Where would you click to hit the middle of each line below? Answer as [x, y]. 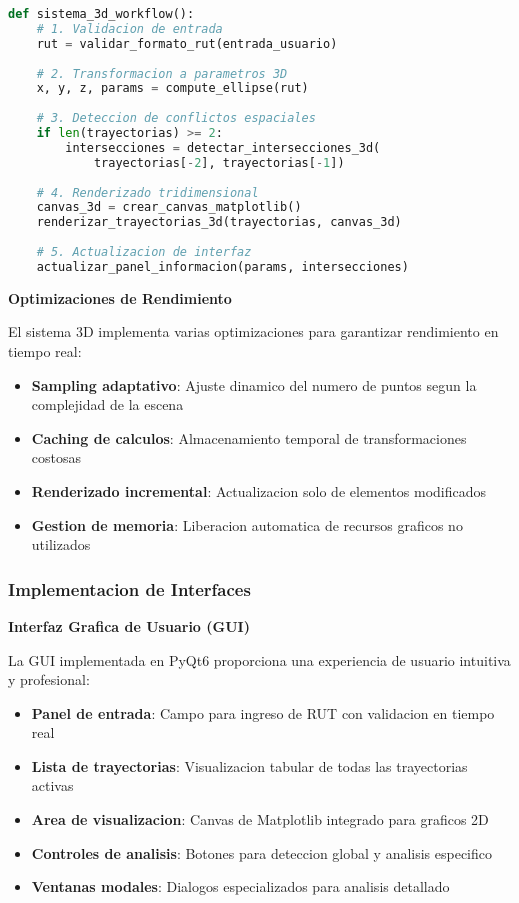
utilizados [61, 544]
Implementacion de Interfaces [129, 588]
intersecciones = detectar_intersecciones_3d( [223, 147]
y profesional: [49, 679]
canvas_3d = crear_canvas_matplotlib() [169, 207]
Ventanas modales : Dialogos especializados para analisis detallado [240, 886]
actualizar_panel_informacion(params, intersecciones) [222, 266]
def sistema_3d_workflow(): [101, 14]
